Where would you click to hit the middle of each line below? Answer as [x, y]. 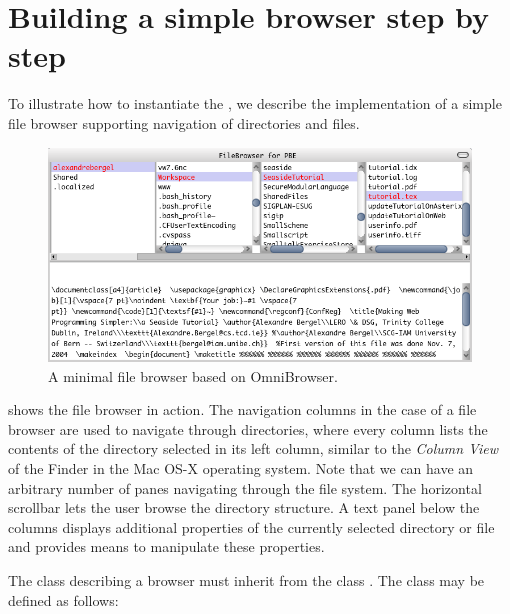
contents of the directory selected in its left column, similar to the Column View [253, 448]
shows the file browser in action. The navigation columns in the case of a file [242, 409]
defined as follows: [63, 599]
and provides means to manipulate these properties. [166, 546]
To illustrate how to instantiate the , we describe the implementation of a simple [255, 103]
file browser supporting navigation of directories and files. [184, 122]
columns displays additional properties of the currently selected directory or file [251, 526]
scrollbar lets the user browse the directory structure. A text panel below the [244, 507]
